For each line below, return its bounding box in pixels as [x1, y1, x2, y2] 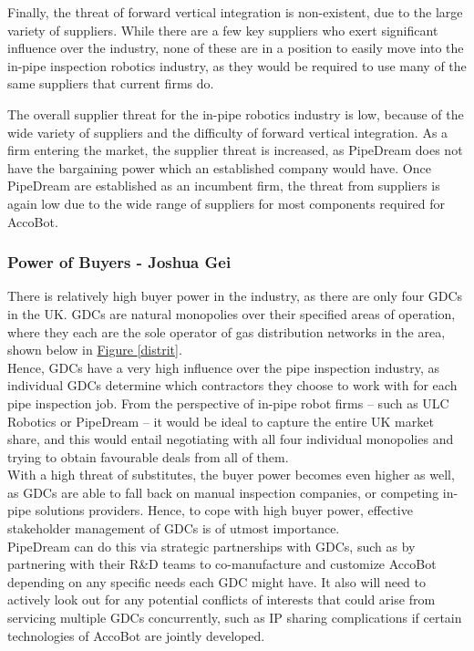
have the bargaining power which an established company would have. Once [7, 158, 431, 177]
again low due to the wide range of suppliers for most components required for [7, 193, 446, 212]
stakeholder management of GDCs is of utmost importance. [7, 519, 340, 538]
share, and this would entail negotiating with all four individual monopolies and [7, 429, 454, 449]
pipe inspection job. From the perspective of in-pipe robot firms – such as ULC [7, 393, 449, 412]
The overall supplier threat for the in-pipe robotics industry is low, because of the [7, 104, 464, 123]
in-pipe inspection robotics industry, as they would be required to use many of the [7, 56, 467, 75]
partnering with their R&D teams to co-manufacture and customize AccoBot [7, 554, 437, 573]
